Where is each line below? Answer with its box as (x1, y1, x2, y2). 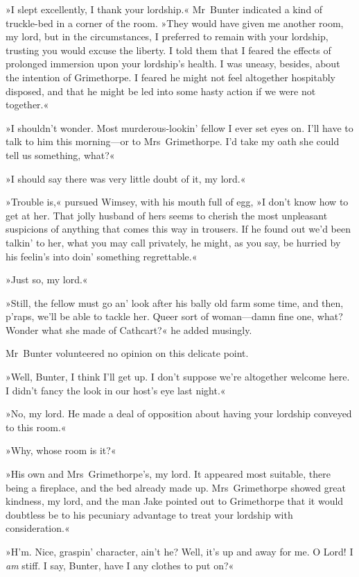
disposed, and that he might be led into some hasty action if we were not (6, 83, 316, 98)
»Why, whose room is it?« (6, 443, 116, 458)
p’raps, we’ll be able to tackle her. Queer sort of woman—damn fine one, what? (6, 309, 343, 324)
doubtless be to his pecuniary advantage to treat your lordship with (6, 507, 293, 521)
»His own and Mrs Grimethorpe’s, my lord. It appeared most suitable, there (6, 467, 331, 481)
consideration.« (6, 521, 70, 535)
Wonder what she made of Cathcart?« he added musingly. (6, 322, 252, 337)
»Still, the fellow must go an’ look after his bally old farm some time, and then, (6, 295, 344, 310)
